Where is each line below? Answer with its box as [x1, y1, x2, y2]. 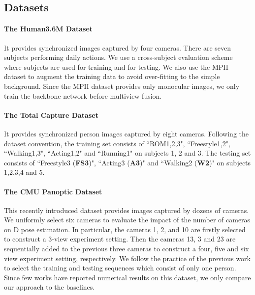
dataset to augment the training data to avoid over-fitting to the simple [4, 71, 220, 81]
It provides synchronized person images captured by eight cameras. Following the [4, 128, 249, 138]
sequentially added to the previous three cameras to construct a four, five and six [4, 243, 249, 254]
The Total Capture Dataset [4, 109, 98, 120]
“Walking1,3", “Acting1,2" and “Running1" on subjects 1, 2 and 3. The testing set [4, 148, 251, 158]
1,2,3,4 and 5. [4, 167, 45, 177]
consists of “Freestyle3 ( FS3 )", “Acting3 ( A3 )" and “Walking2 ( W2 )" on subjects [4, 157, 251, 167]
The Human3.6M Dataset [4, 24, 93, 34]
